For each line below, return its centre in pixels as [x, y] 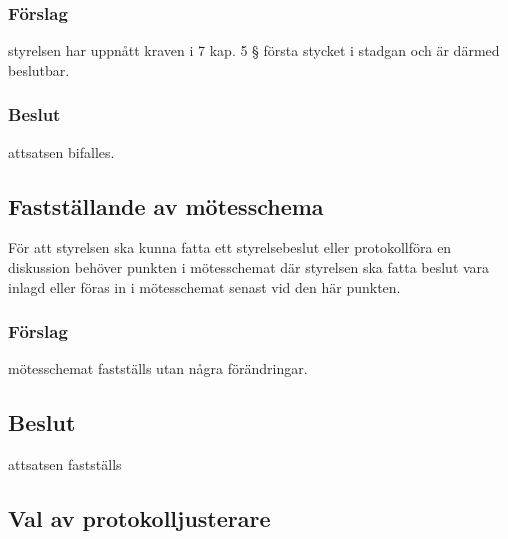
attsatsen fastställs [65, 464]
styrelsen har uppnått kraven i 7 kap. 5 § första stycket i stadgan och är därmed [254, 50]
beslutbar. [39, 69]
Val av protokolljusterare [139, 518]
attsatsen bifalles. [61, 151]
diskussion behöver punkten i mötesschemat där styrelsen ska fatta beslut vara [249, 267]
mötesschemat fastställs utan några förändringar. [158, 368]
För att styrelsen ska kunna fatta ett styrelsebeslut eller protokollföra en [230, 247]
